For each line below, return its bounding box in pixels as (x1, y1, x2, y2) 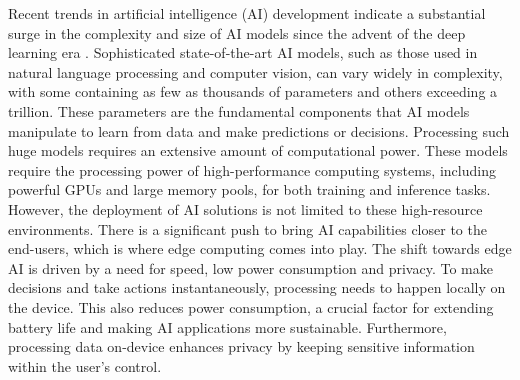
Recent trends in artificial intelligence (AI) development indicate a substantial (8, 3, 486, 23)
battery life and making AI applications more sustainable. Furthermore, (8, 316, 447, 337)
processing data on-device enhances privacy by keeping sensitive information (8, 336, 475, 357)
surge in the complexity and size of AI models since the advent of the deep (8, 22, 466, 43)
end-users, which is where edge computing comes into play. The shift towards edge (8, 238, 512, 259)
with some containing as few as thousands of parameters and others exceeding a (8, 81, 498, 102)
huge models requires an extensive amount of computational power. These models (8, 140, 508, 161)
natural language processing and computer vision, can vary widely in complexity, (8, 61, 503, 82)
